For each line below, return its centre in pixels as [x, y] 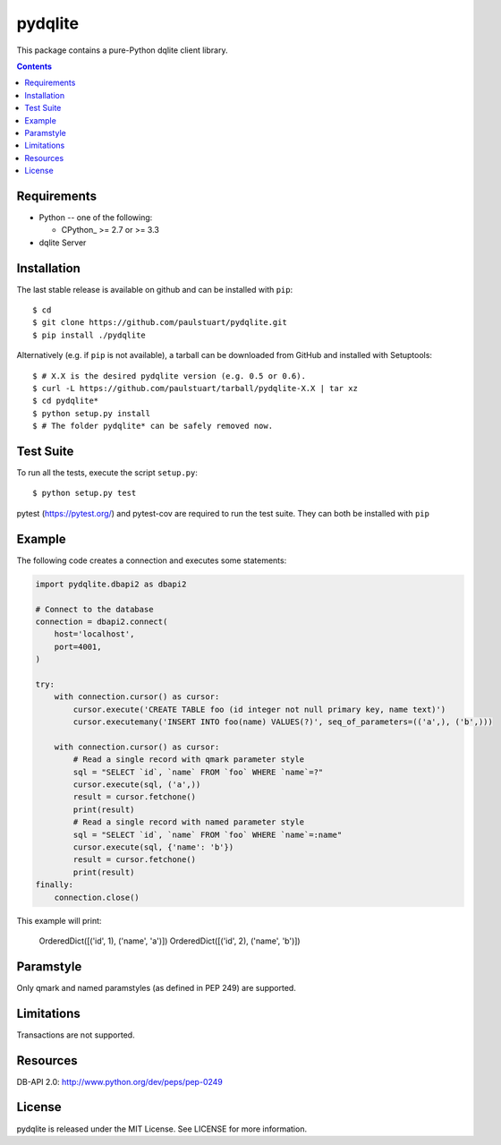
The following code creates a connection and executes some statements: [152, 560]
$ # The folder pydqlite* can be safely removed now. [153, 426]
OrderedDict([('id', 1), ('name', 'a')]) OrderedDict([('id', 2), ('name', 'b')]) [170, 941]
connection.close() [97, 897]
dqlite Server [63, 243]
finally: [55, 885]
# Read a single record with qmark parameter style [189, 760]
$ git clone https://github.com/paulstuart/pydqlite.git [160, 323]
